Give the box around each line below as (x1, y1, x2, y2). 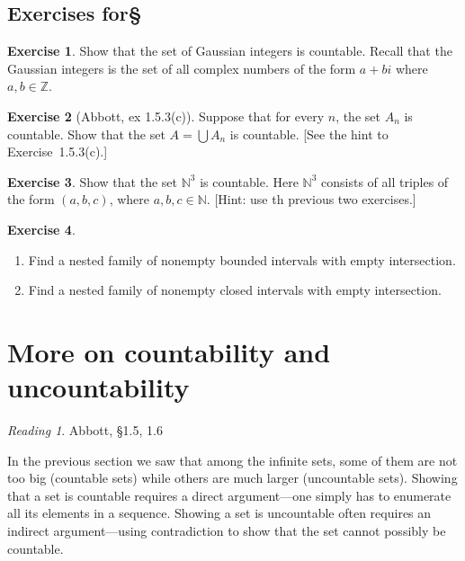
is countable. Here (200, 172, 299, 191)
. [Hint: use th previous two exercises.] (206, 190, 416, 209)
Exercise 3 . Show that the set (7, 172, 177, 191)
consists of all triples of (321, 172, 449, 191)
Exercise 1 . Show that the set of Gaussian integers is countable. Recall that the (7, 41, 452, 60)
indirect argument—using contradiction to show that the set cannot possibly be (7, 521, 446, 540)
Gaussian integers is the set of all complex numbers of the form (7, 58, 356, 77)
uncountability (7, 369, 190, 405)
